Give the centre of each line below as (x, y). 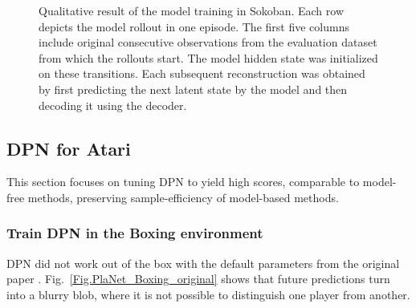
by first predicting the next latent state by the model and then (193, 89)
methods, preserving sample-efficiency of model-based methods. (183, 197)
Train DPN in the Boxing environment (135, 233)
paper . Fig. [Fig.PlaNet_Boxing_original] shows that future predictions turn (198, 279)
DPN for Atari (69, 148)
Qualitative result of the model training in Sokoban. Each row (191, 10)
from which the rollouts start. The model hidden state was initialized (208, 57)
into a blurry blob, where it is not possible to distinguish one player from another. (208, 294)
